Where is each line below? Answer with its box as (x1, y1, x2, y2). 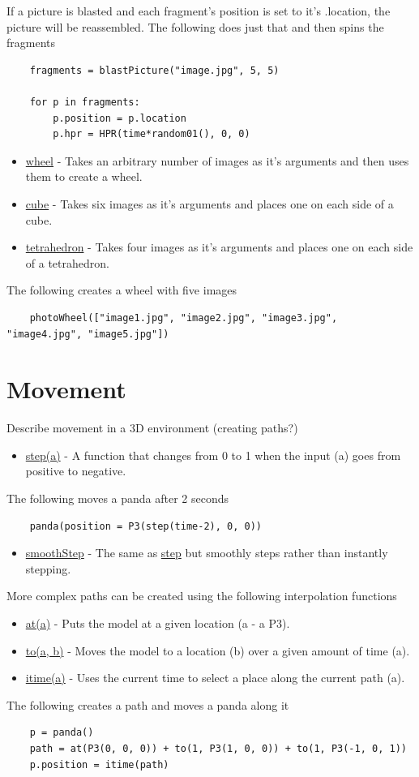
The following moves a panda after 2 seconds (6, 490, 229, 506)
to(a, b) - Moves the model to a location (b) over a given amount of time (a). (25, 642, 410, 659)
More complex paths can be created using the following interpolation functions (6, 587, 397, 604)
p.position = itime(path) (29, 758, 169, 771)
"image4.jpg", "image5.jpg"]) (6, 328, 169, 340)
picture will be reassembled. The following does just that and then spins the (6, 18, 384, 35)
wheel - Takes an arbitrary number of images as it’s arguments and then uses (25, 152, 409, 169)
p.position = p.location (53, 112, 186, 124)
